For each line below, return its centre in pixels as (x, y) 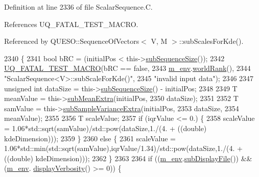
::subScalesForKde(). (211, 41)
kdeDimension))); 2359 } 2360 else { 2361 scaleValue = (90, 138)
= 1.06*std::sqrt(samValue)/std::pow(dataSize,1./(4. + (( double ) (105, 128)
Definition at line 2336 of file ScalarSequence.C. (78, 7)
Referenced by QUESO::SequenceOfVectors (72, 41)
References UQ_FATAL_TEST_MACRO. (71, 24)
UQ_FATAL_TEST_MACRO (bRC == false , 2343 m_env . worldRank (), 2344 (127, 68)
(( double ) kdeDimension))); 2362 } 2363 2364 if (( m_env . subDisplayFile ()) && (128, 158)
